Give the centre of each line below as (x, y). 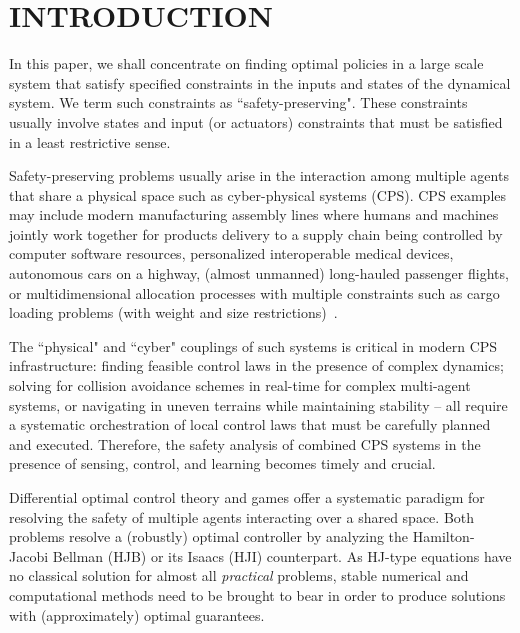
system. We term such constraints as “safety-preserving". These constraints (238, 102)
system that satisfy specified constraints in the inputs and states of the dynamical (260, 82)
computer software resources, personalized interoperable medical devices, (231, 253)
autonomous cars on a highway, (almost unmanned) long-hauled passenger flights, (259, 273)
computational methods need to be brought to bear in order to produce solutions (257, 594)
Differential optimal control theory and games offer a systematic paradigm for (247, 497)
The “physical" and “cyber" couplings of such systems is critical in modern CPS (253, 345)
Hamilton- (443, 536)
